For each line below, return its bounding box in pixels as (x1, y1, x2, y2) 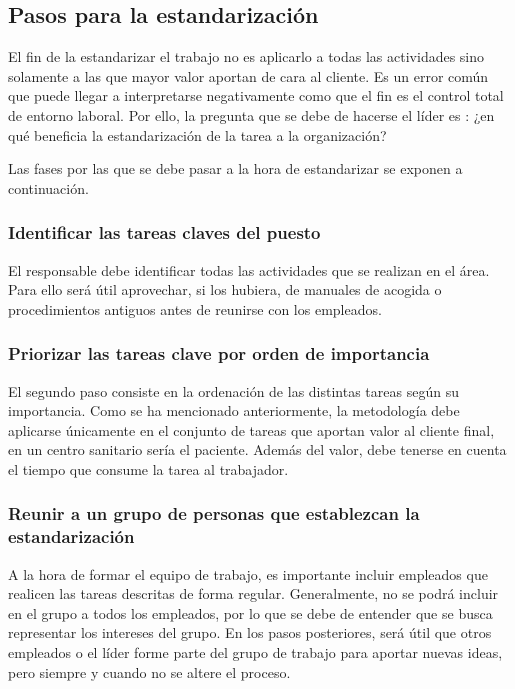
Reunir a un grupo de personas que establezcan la (8, 501, 420, 526)
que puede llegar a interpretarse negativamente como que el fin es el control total (8, 85, 504, 106)
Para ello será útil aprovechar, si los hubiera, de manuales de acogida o (8, 279, 442, 300)
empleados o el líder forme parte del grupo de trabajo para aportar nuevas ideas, (8, 642, 503, 663)
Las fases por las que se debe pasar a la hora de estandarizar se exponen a (8, 158, 463, 179)
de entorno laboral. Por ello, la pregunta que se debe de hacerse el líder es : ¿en (8, 104, 495, 125)
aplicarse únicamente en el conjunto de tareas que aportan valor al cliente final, (8, 419, 495, 440)
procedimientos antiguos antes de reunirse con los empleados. (8, 298, 382, 319)
